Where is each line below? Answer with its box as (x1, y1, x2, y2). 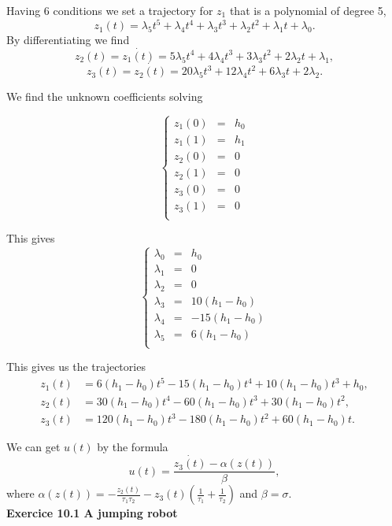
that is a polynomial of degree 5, (229, 2, 386, 18)
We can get (6, 439, 61, 455)
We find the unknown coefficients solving (6, 88, 203, 105)
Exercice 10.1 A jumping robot (6, 505, 178, 521)
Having (6, 2, 41, 18)
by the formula (97, 439, 168, 455)
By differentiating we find (6, 31, 130, 48)
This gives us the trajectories (6, 358, 146, 375)
